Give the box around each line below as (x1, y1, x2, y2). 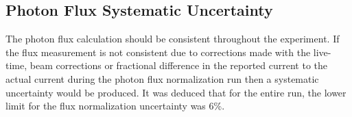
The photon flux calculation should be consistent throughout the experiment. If (5, 31, 340, 46)
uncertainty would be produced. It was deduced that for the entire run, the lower (5, 85, 347, 99)
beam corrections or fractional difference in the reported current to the (30, 58, 328, 73)
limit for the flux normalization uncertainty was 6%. (5, 99, 225, 113)
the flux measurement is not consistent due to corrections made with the (5, 44, 311, 59)
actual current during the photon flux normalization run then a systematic (5, 71, 319, 86)
